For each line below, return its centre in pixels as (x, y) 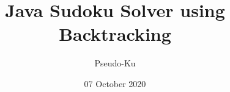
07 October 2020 (115, 83)
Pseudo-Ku (115, 63)
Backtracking (115, 34)
